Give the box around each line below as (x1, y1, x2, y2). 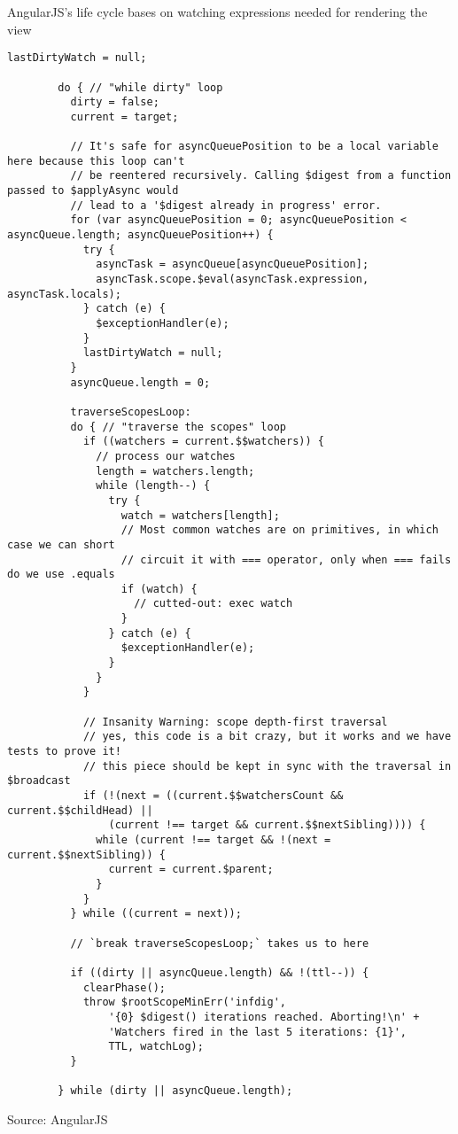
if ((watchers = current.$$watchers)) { (82, 435, 324, 448)
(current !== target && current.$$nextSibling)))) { (108, 819, 426, 832)
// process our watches (96, 449, 236, 462)
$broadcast (7, 774, 71, 788)
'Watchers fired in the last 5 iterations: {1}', (108, 1025, 408, 1038)
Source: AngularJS (7, 1109, 108, 1128)
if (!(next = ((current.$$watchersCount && (82, 789, 344, 802)
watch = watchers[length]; (120, 509, 280, 522)
